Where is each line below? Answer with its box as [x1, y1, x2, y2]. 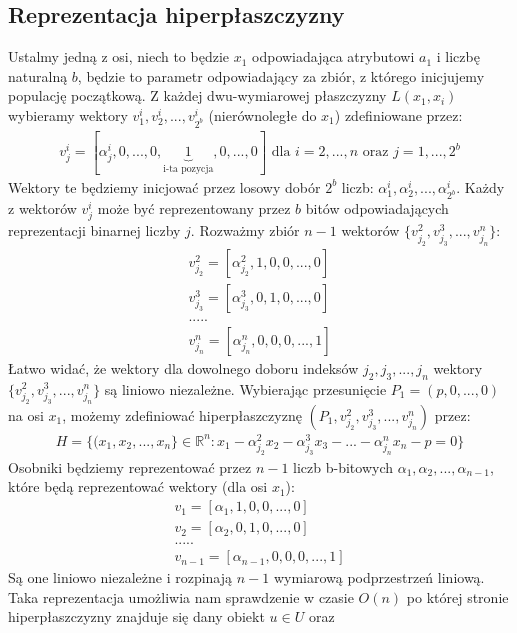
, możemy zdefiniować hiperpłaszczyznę [62, 404, 302, 425]
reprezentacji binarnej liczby [8, 220, 181, 241]
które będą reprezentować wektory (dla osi [8, 476, 268, 497]
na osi [8, 404, 44, 425]
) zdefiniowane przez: [334, 104, 463, 125]
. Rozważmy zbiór [190, 220, 300, 241]
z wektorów [8, 198, 77, 219]
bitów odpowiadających [305, 198, 449, 219]
